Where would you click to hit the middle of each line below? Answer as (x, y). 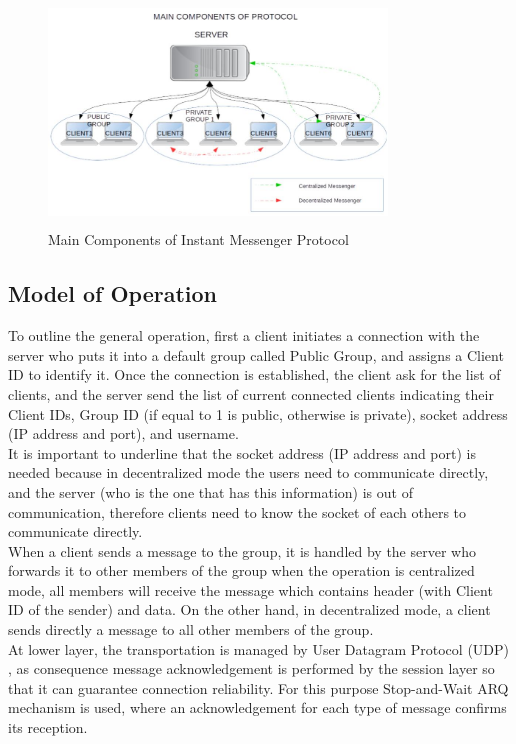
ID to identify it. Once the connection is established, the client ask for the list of (254, 374)
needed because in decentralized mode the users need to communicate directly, (248, 472)
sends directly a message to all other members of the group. (191, 629)
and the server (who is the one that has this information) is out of (210, 491)
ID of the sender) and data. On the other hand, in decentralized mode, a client (249, 609)
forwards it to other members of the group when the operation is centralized (241, 570)
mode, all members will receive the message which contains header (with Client (250, 589)
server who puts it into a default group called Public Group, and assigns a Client (256, 354)
